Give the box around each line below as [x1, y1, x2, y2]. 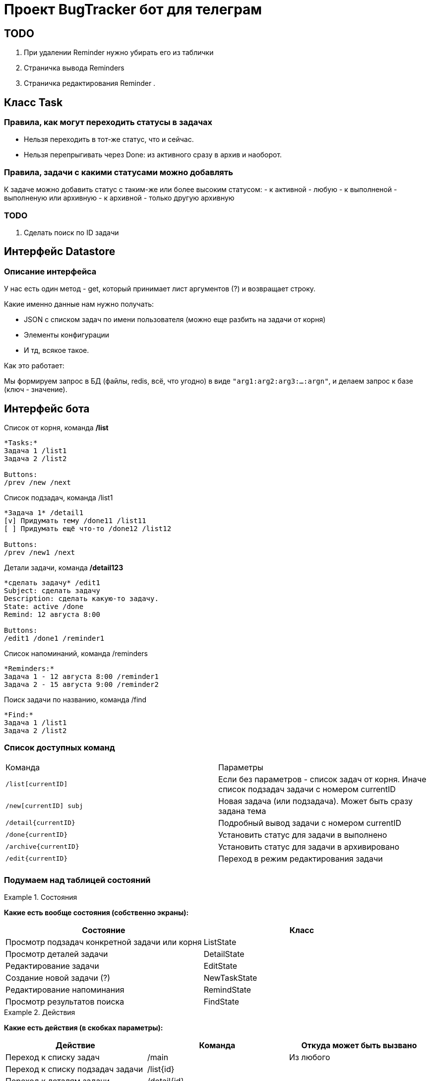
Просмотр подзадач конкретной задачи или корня [5, 937, 202, 947]
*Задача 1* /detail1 [4, 508, 84, 517]
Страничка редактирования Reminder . [24, 79, 156, 88]
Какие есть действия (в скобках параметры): [4, 1023, 163, 1032]
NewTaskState [203, 973, 257, 983]
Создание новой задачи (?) [5, 973, 111, 983]
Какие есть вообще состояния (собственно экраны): [4, 908, 189, 917]
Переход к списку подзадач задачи [5, 1064, 143, 1075]
